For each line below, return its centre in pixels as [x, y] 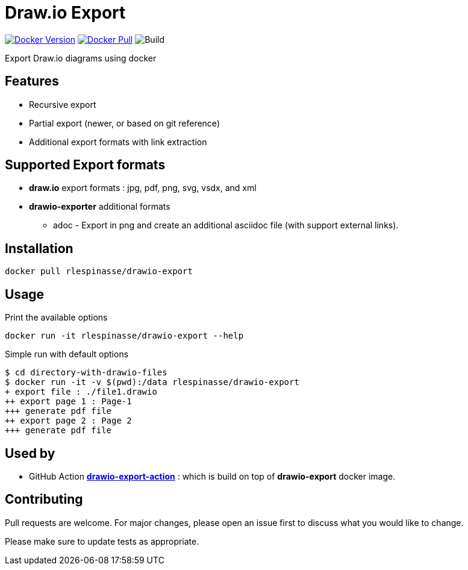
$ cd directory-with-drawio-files [86, 373]
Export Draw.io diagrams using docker [81, 58]
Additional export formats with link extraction [118, 142]
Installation [39, 248]
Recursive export [63, 104]
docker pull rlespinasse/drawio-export [99, 271]
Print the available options [56, 318]
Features [32, 81]
